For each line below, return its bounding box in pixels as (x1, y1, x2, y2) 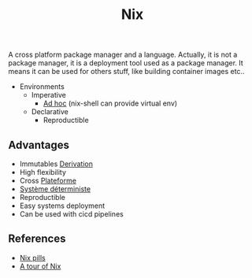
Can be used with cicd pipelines (19, 209, 124, 218)
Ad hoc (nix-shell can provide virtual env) (43, 98, 178, 108)
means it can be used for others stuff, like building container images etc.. (8, 67, 245, 76)
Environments (19, 82, 65, 91)
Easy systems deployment (19, 201, 106, 210)
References (8, 232, 66, 246)
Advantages (8, 138, 69, 151)
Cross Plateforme (19, 176, 77, 185)
